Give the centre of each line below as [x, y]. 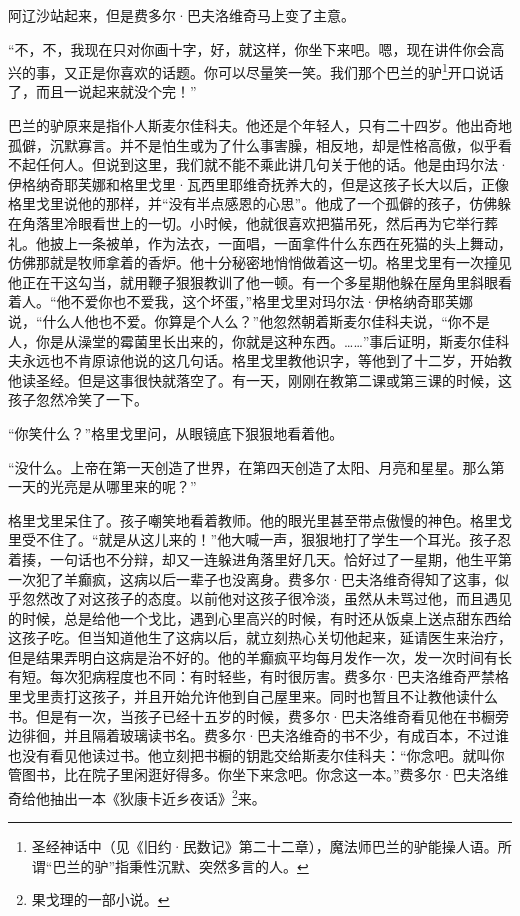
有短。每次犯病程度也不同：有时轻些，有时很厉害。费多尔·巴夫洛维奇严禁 [251, 676]
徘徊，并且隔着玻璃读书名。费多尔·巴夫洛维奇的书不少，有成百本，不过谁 [265, 735]
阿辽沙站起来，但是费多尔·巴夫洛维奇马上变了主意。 [181, 15]
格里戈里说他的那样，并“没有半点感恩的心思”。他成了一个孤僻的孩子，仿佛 [253, 203]
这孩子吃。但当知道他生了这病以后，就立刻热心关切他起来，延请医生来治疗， [260, 637]
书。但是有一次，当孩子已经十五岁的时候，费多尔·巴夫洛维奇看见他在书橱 [251, 715]
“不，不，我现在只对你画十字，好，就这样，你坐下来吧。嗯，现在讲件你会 [249, 48]
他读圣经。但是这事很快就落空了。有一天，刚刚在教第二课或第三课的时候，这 [260, 379]
